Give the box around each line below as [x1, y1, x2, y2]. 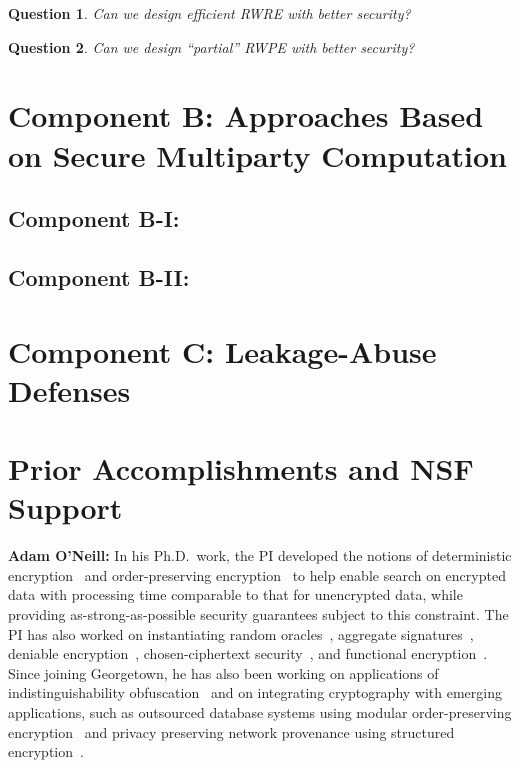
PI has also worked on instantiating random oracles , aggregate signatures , [8, 623, 474, 644]
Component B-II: [8, 261, 190, 292]
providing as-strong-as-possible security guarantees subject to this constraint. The [8, 603, 509, 624]
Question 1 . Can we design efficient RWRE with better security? [8, 3, 411, 23]
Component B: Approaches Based [8, 95, 484, 136]
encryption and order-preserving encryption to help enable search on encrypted [8, 564, 506, 585]
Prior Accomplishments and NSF [8, 448, 474, 489]
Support [8, 487, 123, 528]
